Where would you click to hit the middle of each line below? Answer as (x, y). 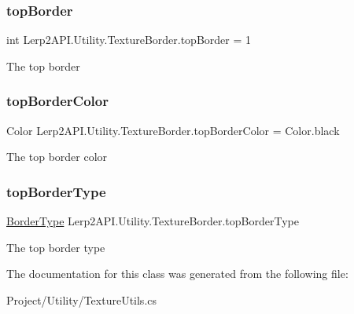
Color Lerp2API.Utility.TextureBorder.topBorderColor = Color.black (173, 130)
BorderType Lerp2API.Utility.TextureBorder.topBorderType (153, 221)
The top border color (57, 157)
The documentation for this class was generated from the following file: (177, 274)
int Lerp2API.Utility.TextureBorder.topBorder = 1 (129, 40)
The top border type (56, 247)
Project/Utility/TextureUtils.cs (82, 299)
